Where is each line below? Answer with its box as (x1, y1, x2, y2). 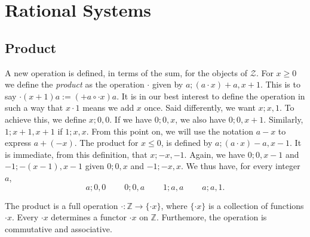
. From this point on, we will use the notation (86, 124, 253, 137)
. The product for (74, 136, 139, 149)
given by (152, 78, 183, 91)
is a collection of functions (208, 199, 304, 211)
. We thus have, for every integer (180, 160, 300, 172)
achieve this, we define (5, 113, 87, 125)
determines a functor (51, 211, 127, 223)
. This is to (260, 78, 300, 91)
